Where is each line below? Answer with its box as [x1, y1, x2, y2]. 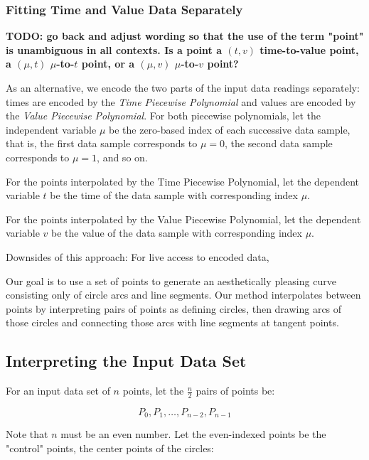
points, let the [122, 383, 184, 398]
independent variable [6, 122, 97, 137]
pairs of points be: [196, 383, 275, 398]
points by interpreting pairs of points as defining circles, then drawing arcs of [6, 301, 342, 316]
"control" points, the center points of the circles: [6, 440, 214, 455]
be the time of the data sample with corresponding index [50, 188, 298, 203]
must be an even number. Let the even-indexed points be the [60, 427, 326, 442]
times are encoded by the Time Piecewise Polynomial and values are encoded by [6, 94, 356, 109]
